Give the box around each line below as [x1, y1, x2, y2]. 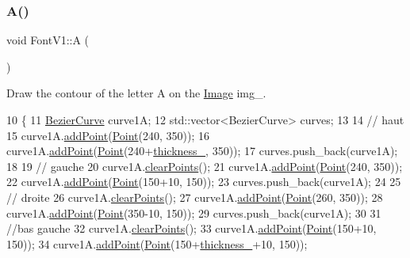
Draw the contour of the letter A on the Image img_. [6, 85, 266, 101]
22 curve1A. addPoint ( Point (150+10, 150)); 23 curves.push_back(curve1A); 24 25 [6, 173, 401, 190]
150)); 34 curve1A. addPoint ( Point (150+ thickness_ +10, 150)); [6, 235, 308, 252]
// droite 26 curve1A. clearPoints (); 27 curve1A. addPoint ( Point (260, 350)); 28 [6, 188, 383, 205]
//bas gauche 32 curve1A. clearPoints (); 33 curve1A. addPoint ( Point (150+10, [6, 220, 377, 237]
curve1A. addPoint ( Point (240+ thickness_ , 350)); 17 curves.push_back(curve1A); [6, 142, 398, 159]
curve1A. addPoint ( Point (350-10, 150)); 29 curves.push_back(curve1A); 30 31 [6, 204, 381, 221]
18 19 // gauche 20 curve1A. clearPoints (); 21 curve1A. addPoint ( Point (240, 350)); [6, 157, 403, 174]
